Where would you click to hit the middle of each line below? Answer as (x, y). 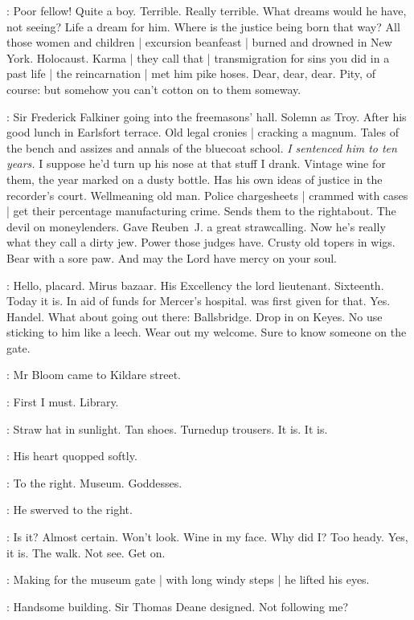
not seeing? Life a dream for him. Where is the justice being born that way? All (203, 26)
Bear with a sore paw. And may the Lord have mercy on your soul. (172, 257)
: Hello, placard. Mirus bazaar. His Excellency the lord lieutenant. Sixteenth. (195, 285)
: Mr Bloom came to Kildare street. (94, 375)
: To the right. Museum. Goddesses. (94, 482)
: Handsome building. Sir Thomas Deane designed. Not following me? (178, 606)
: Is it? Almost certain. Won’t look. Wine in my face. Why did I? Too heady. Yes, (207, 537)
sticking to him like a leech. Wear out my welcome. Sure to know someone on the (207, 332)
